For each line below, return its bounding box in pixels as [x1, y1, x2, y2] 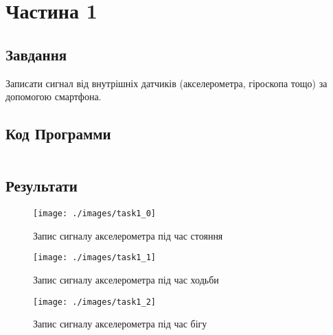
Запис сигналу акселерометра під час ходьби [33, 273, 219, 287]
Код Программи [5, 123, 111, 144]
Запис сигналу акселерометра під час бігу [33, 316, 207, 331]
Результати [5, 175, 78, 196]
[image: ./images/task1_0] [33, 209, 156, 219]
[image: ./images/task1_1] [33, 253, 156, 263]
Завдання [5, 43, 67, 65]
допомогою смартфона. [5, 89, 102, 104]
